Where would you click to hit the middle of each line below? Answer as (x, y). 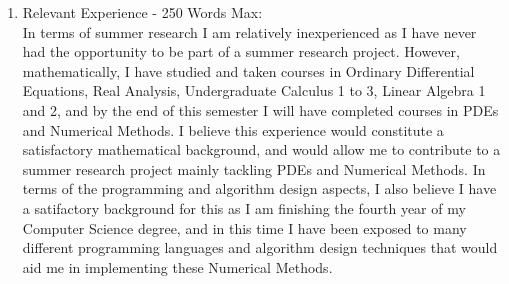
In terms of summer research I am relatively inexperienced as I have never (249, 31)
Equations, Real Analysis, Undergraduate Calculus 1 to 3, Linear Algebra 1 (254, 90)
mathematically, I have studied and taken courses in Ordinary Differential (248, 70)
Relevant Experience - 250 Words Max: (142, 12)
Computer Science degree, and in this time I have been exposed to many (244, 227)
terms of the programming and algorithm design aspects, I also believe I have (259, 188)
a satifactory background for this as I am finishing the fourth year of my (244, 207)
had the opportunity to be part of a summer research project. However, (241, 51)
